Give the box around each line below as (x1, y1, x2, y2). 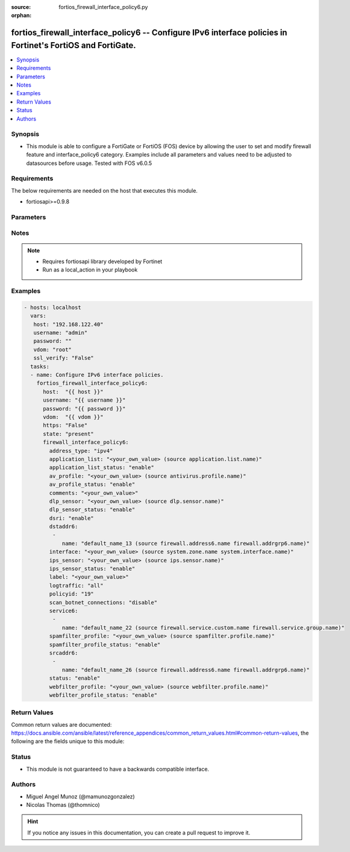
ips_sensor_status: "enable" (49, 565, 136, 572)
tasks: (30, 363, 50, 370)
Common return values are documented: (11, 721, 112, 728)
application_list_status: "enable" (49, 464, 155, 471)
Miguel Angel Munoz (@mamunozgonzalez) (26, 792, 135, 800)
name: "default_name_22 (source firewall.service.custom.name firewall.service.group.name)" (61, 624, 345, 631)
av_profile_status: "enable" (49, 481, 136, 488)
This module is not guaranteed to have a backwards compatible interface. (26, 765, 210, 773)
